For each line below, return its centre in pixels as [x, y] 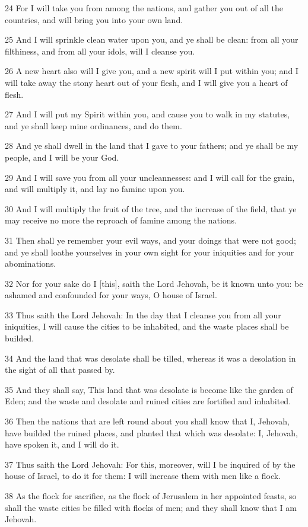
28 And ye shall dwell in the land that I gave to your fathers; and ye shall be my [152, 146]
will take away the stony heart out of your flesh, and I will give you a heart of [146, 82]
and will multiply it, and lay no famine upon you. [95, 189]
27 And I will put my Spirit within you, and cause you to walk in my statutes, [147, 114]
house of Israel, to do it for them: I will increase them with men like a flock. [143, 476]
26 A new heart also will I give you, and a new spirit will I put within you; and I [152, 71]
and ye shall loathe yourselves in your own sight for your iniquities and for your [150, 252]
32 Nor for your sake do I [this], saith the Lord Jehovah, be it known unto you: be [154, 283]
